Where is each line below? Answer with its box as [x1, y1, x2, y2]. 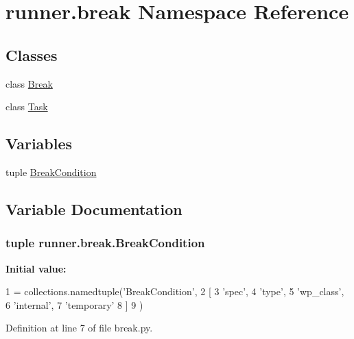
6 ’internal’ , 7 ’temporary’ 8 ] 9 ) [5, 297, 143, 312]
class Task [5, 99, 48, 114]
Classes [5, 44, 58, 65]
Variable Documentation [5, 198, 182, 219]
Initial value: [5, 261, 67, 275]
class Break [5, 76, 53, 90]
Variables [5, 133, 73, 154]
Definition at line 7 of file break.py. [5, 321, 153, 335]
